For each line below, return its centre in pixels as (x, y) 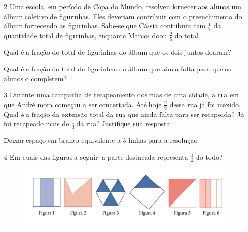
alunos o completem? (36, 78)
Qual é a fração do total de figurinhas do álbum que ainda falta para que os (118, 68)
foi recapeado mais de (37, 124)
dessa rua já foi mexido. (205, 104)
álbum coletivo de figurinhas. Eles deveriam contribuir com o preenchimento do (123, 16)
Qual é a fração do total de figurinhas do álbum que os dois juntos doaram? (118, 52)
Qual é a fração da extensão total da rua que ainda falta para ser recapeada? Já (124, 114)
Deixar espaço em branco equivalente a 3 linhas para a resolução (101, 140)
